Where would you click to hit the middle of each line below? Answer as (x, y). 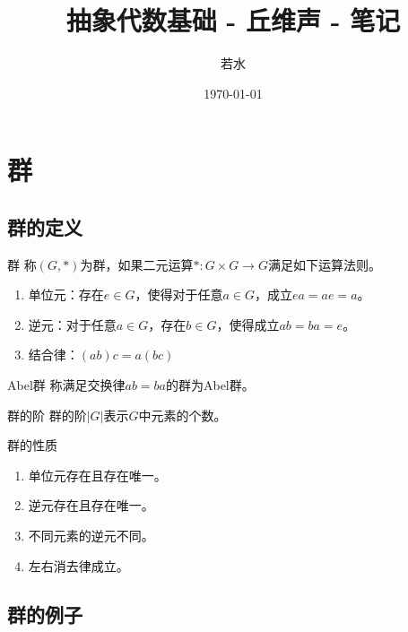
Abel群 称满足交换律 (66, 385)
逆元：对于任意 (72, 324)
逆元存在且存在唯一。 (91, 505)
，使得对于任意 (179, 294)
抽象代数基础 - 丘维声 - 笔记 (233, 20)
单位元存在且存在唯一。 (97, 475)
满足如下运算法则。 (324, 264)
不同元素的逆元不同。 (91, 536)
